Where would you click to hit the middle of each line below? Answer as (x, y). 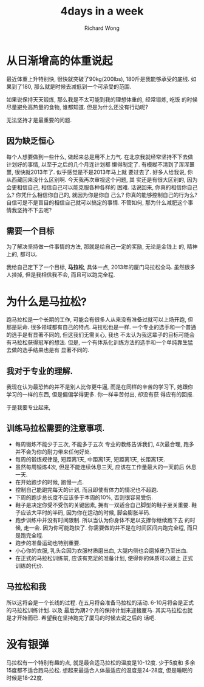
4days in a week (102, 11)
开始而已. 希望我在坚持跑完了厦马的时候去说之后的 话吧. (86, 618)
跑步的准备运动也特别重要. (48, 543)
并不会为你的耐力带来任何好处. (53, 452)
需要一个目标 (30, 231)
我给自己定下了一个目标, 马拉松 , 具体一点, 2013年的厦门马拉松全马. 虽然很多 (101, 267)
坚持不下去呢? (34, 210)
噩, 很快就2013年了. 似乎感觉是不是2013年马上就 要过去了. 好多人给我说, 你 (100, 172)
